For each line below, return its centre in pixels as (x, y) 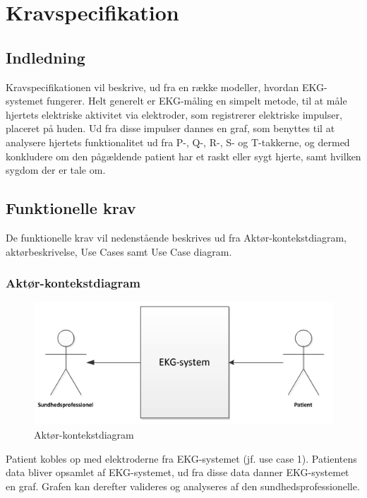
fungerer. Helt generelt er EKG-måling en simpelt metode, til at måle (197, 101)
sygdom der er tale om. (56, 170)
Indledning (46, 57)
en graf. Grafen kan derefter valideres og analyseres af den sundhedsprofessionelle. (183, 486)
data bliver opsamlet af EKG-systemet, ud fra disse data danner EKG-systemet (178, 472)
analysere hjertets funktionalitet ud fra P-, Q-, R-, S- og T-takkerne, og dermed (178, 142)
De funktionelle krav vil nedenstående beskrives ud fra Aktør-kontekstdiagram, (176, 237)
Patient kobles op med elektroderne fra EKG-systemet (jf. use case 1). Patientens (181, 458)
